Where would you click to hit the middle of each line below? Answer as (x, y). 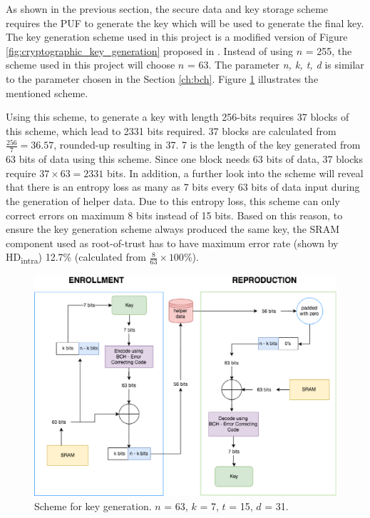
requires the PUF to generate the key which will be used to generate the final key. (185, 23)
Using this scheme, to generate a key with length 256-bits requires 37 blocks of (178, 117)
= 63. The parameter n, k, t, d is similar (276, 65)
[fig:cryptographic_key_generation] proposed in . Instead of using (149, 50)
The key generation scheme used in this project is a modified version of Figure (177, 37)
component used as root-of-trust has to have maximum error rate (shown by (172, 243)
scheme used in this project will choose (91, 65)
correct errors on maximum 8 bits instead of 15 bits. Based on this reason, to (174, 215)
